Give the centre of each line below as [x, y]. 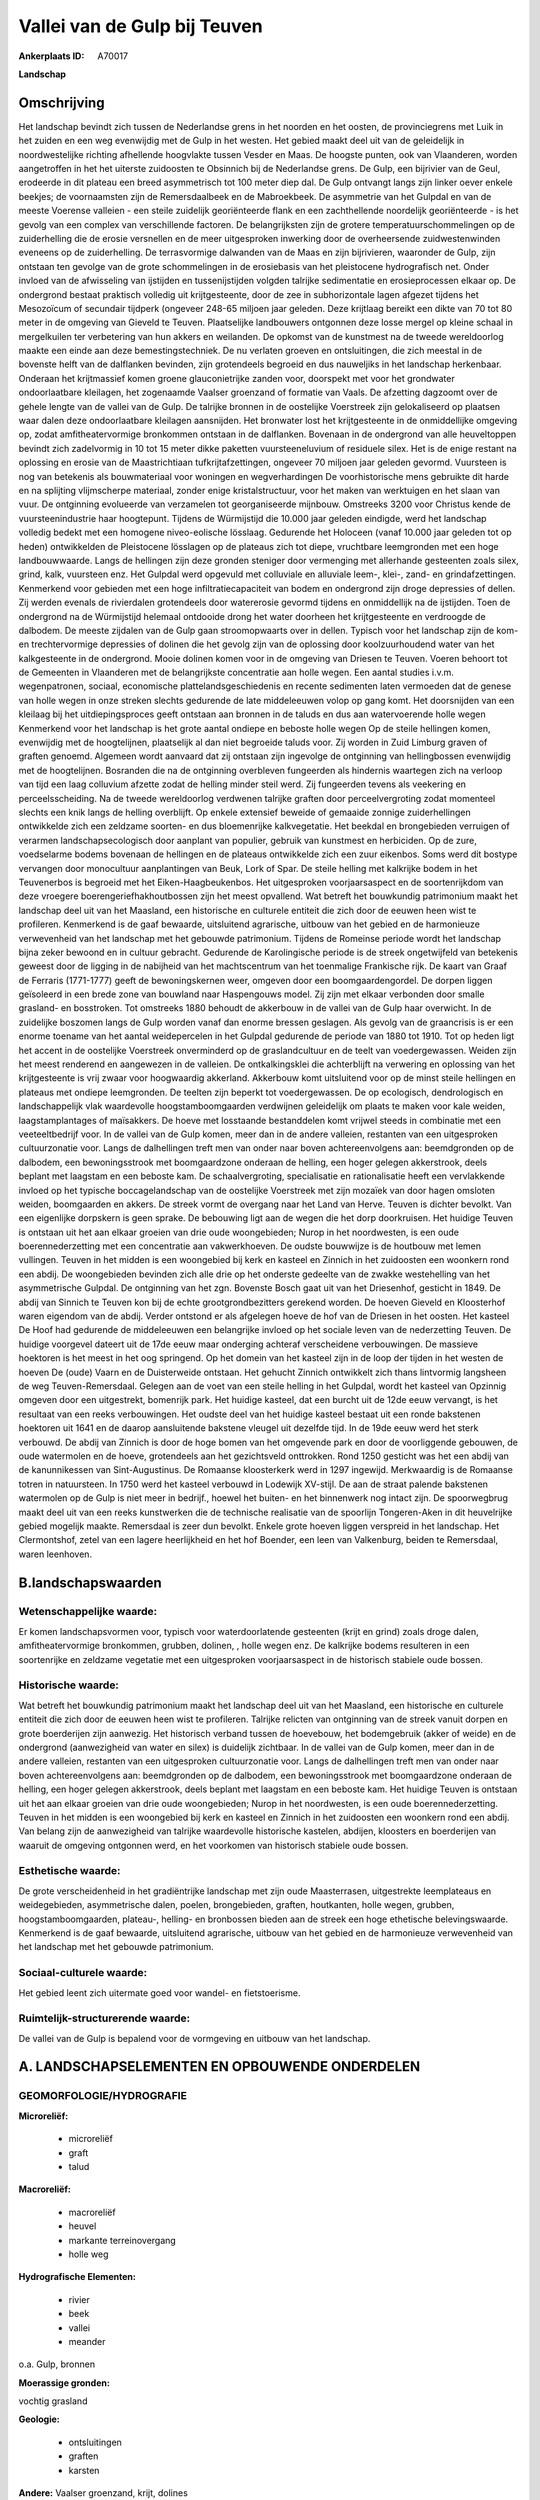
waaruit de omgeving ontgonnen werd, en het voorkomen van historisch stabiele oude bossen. [213, 1845]
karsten [84, 2470]
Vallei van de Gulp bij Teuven [141, 26]
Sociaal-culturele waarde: [83, 1973]
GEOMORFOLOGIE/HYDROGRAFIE [102, 2096]
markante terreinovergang [122, 2240]
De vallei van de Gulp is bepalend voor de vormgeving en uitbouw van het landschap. [194, 2038]
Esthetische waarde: [69, 1871]
